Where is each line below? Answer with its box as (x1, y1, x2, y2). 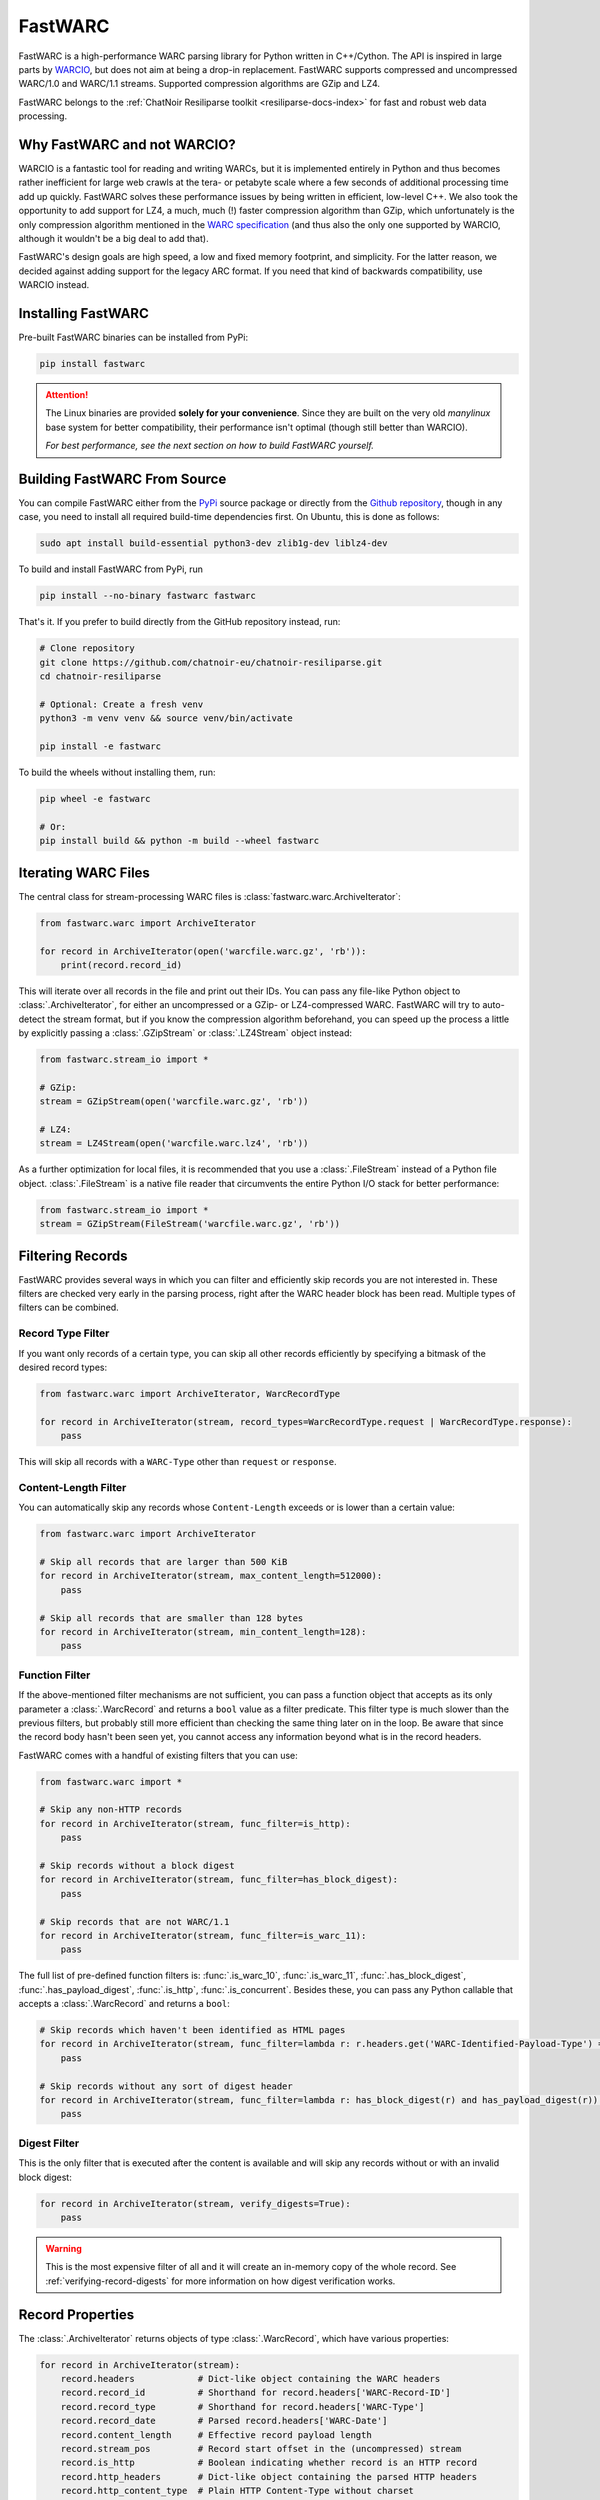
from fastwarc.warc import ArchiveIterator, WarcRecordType (39, 1388, 341, 1399)
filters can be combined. (18, 1301, 119, 1314)
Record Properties (18, 2306, 135, 2323)
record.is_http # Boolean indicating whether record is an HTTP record (60, 2457, 478, 2469)
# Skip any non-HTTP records (39, 1804, 183, 1815)
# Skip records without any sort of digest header (39, 2080, 294, 2092)
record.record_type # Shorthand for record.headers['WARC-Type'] (60, 2401, 425, 2412)
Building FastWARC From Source (18, 471, 227, 487)
